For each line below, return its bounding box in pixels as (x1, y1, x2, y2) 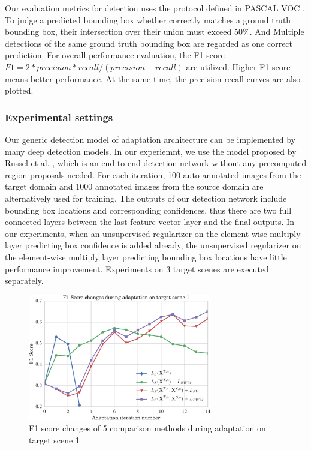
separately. (5, 274, 44, 287)
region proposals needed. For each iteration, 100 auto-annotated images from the (5, 168, 301, 181)
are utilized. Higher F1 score (186, 60, 291, 73)
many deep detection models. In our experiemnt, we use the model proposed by (5, 145, 297, 157)
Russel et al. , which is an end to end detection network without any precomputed (5, 157, 307, 169)
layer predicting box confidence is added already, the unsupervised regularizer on (5, 239, 301, 251)
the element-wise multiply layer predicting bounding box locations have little (5, 250, 287, 263)
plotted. (5, 84, 34, 97)
